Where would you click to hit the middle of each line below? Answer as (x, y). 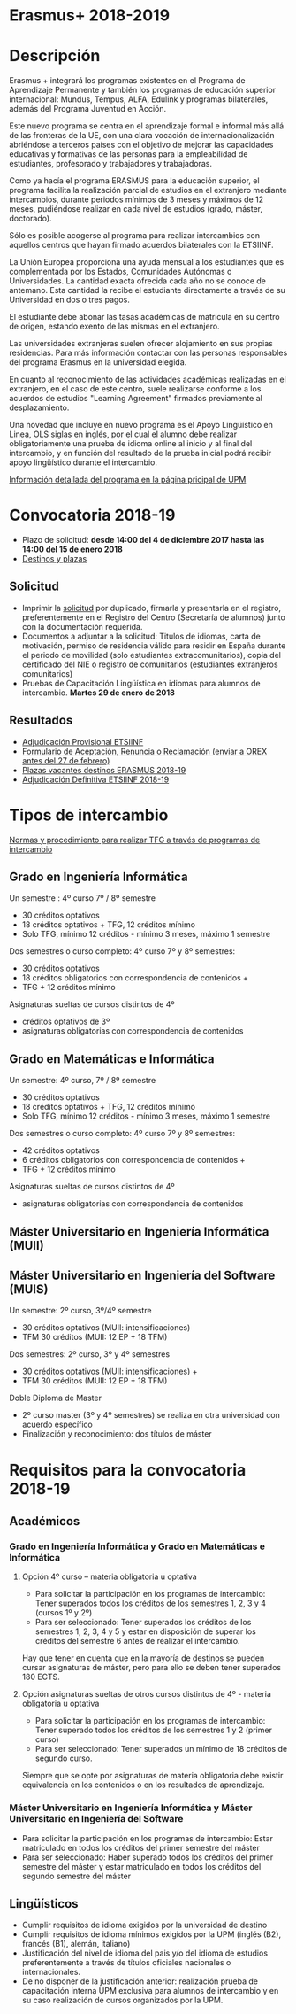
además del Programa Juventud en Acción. (88, 109)
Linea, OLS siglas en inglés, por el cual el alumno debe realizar (123, 434)
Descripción (55, 56)
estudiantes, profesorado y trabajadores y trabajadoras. (110, 164)
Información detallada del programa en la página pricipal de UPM (128, 480)
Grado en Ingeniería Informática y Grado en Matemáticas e (137, 1546)
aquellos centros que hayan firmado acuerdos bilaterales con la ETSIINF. (141, 245)
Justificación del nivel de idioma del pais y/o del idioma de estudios (144, 1953)
